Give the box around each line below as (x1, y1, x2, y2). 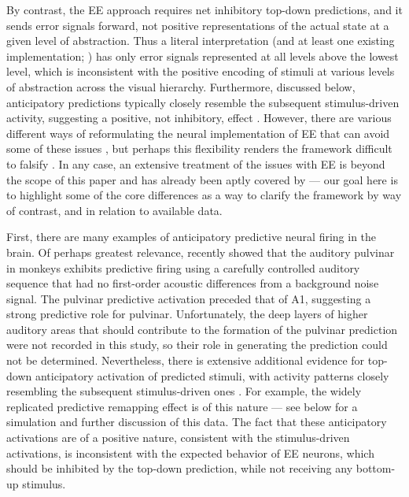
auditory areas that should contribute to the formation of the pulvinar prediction (6, 321, 398, 337)
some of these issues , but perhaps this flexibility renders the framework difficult (6, 140, 392, 157)
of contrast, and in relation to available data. (6, 202, 223, 218)
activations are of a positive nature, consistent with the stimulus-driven (6, 429, 350, 446)
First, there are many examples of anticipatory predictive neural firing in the (6, 228, 377, 245)
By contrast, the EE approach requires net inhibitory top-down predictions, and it (6, 2, 403, 17)
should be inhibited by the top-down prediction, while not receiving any (6, 460, 353, 477)
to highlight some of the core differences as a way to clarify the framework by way (6, 187, 402, 203)
